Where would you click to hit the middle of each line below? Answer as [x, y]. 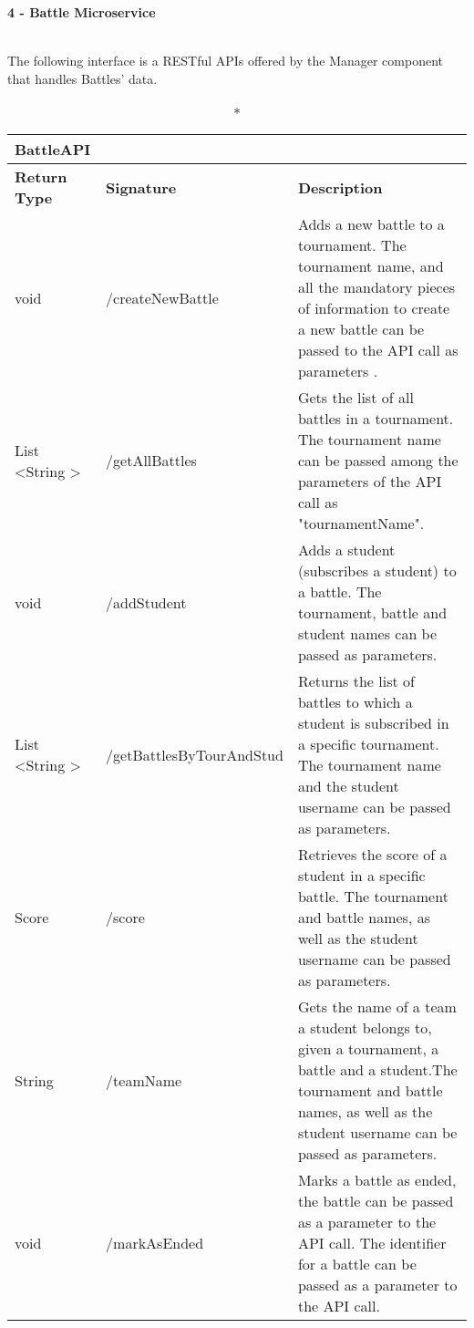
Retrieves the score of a [372, 855]
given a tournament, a [368, 1049]
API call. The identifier [372, 1243]
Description [340, 187]
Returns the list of [356, 681]
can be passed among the [378, 461]
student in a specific [361, 876]
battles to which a [355, 702]
